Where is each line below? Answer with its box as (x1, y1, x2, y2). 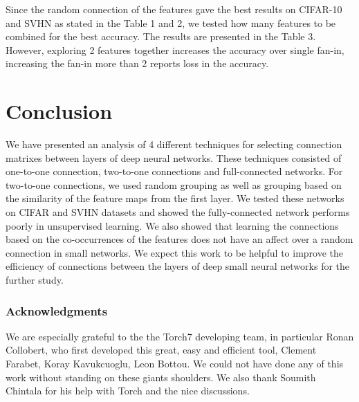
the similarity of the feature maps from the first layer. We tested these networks (6, 191, 344, 205)
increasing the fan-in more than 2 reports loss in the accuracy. (6, 56, 269, 71)
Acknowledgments (6, 302, 108, 319)
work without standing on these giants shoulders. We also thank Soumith (6, 369, 316, 384)
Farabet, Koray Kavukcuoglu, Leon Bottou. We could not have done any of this (6, 356, 344, 371)
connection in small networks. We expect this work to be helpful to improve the (6, 245, 343, 259)
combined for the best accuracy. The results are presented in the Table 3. (6, 29, 316, 44)
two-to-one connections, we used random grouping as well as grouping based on (6, 177, 342, 192)
